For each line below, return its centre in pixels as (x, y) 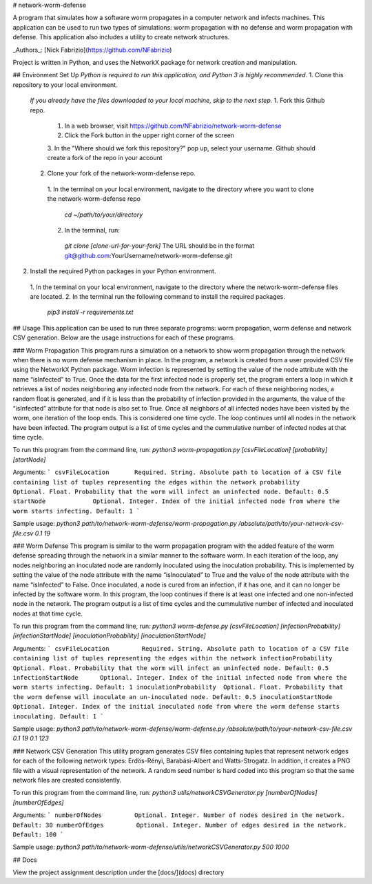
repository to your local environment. (65, 85)
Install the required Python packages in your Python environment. (123, 271)
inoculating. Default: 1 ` (58, 716)
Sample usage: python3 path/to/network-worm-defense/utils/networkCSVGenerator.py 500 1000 (151, 847)
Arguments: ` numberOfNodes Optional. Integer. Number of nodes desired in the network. (179, 815)
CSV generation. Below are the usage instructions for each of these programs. (124, 337)
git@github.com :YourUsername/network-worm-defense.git (148, 255)
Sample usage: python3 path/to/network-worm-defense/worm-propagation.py (125, 524)
